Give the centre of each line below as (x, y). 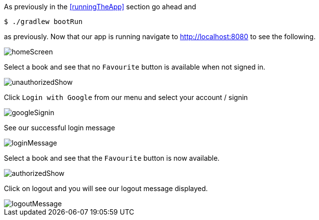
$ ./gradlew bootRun (43, 22)
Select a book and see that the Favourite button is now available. (112, 158)
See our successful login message (60, 128)
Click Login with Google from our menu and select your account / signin (126, 97)
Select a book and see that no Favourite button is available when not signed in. (135, 67)
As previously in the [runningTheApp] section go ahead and (100, 7)
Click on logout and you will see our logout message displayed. (106, 188)
